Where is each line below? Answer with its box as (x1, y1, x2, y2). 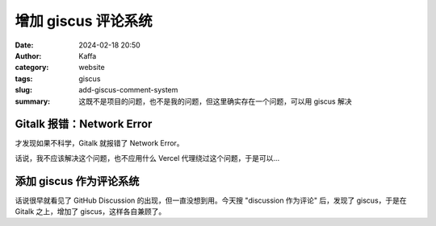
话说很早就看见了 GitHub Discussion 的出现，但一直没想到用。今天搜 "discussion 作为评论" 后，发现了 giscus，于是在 (15, 195, 407, 205)
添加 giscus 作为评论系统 (15, 174, 140, 188)
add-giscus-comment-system (78, 85, 178, 95)
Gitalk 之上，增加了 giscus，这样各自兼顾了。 (15, 207, 166, 216)
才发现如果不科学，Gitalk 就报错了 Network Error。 (15, 138, 185, 148)
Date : (15, 40, 34, 50)
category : (15, 63, 49, 72)
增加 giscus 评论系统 (15, 12, 153, 30)
